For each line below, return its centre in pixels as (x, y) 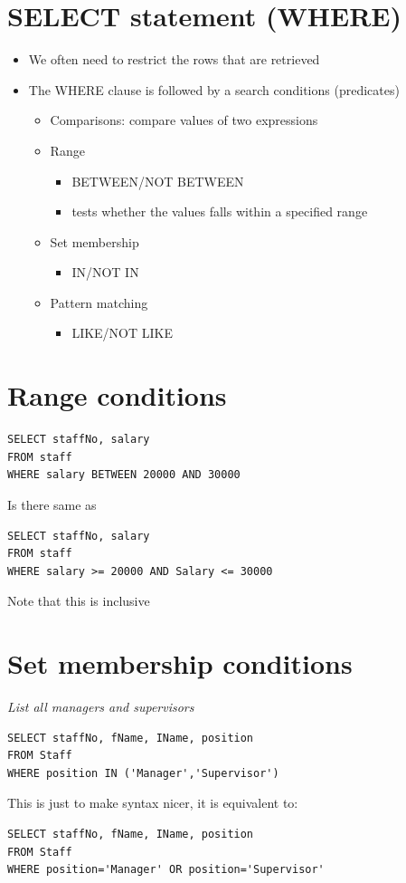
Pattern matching (99, 302)
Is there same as (52, 504)
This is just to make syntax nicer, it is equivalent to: (153, 803)
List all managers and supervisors (101, 707)
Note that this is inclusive (79, 601)
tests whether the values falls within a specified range (220, 211)
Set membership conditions (180, 663)
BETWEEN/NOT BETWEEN (158, 181)
